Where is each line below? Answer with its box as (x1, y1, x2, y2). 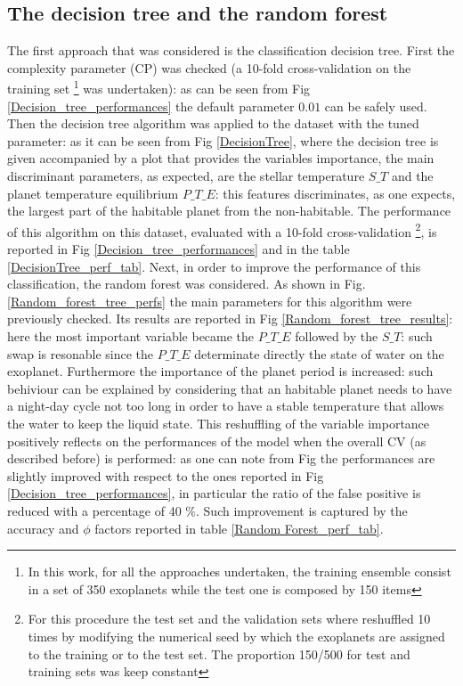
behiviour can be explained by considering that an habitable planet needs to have (7, 379, 452, 397)
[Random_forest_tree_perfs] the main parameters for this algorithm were (7, 291, 412, 310)
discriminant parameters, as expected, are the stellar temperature (7, 167, 365, 185)
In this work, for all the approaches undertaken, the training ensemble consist (28, 562, 451, 581)
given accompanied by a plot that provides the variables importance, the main (7, 149, 435, 167)
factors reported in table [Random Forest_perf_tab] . (94, 519, 384, 537)
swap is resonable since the (7, 344, 154, 363)
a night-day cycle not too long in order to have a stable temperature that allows (7, 396, 444, 415)
